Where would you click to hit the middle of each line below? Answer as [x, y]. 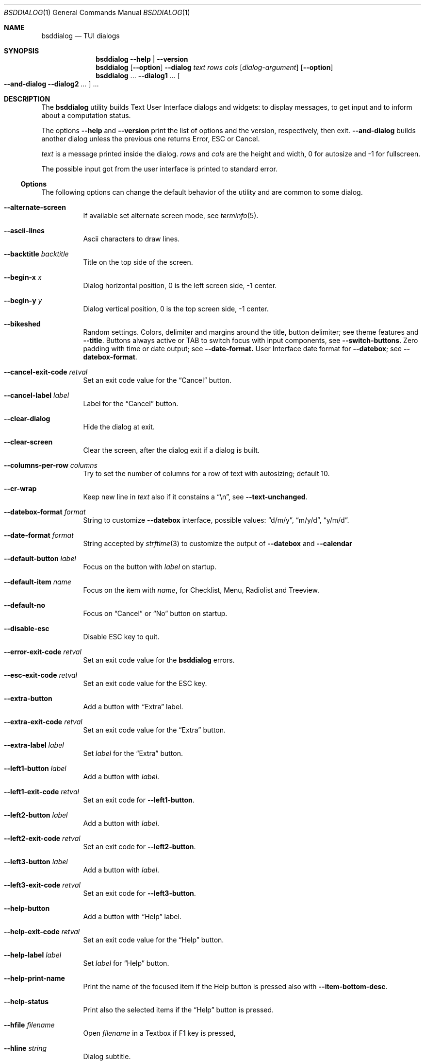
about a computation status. [86, 115]
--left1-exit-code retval [41, 792]
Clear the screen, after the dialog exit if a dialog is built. [171, 450]
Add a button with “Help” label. [132, 916]
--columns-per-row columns [51, 465]
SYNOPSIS [22, 51]
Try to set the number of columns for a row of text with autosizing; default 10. [206, 473]
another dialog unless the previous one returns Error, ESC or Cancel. [151, 139]
